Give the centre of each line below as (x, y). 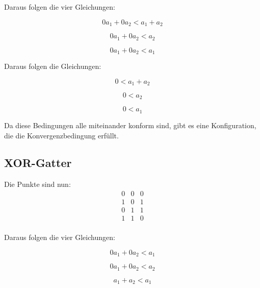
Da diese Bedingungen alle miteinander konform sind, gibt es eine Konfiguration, (130, 125)
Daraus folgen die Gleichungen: (53, 66)
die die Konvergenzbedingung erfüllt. (61, 135)
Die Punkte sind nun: (37, 184)
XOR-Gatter (38, 163)
